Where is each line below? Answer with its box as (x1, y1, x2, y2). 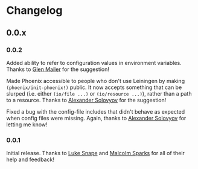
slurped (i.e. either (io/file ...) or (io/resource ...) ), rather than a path (6, 90, 192, 97)
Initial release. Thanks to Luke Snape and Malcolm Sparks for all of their (6, 150, 185, 157)
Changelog (6, 4, 63, 17)
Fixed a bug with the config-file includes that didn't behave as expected (6, 108, 185, 115)
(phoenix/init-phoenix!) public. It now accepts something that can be (6, 84, 182, 91)
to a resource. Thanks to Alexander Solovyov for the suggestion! (6, 96, 167, 103)
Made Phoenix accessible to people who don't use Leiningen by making (6, 77, 185, 84)
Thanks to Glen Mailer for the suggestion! (6, 66, 110, 73)
